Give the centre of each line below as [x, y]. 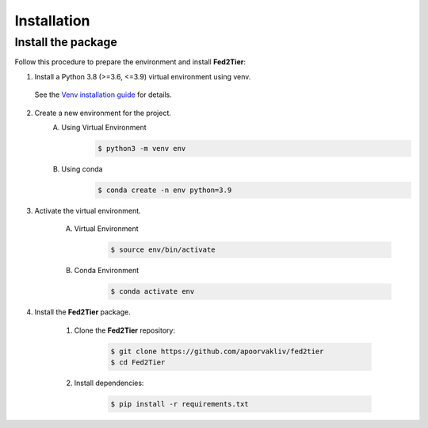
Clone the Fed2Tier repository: [125, 330]
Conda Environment [106, 271]
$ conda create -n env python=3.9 [165, 190]
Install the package [66, 42]
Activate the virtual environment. [88, 210]
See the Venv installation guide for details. [103, 94]
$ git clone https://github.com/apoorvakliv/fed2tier [217, 351]
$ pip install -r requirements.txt [180, 404]
